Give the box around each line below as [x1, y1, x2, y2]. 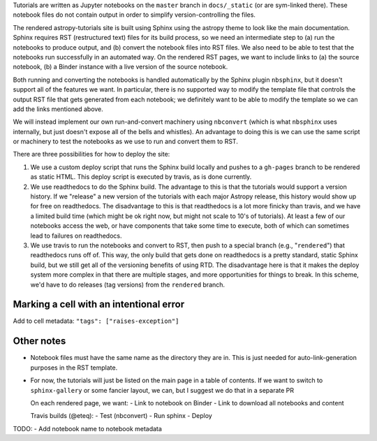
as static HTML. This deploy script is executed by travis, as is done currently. [30, 173, 252, 181]
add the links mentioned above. [13, 105, 104, 113]
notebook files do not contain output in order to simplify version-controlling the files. [13, 10, 256, 19]
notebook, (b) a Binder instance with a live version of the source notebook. [13, 63, 228, 71]
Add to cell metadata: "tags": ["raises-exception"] [13, 317, 179, 325]
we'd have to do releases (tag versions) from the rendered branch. [30, 280, 226, 289]
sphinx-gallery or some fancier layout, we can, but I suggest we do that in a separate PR [30, 386, 295, 394]
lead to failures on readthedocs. [30, 231, 122, 240]
